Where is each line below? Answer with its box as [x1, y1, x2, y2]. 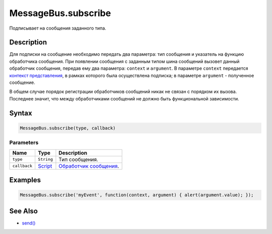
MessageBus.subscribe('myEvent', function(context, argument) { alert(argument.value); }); [20, 192, 254, 198]
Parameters [9, 139, 39, 146]
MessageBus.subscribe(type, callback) [20, 125, 116, 131]
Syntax [9, 108, 32, 118]
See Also [9, 206, 38, 215]
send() [22, 220, 36, 226]
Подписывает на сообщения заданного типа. [9, 25, 107, 31]
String [38, 157, 53, 162]
